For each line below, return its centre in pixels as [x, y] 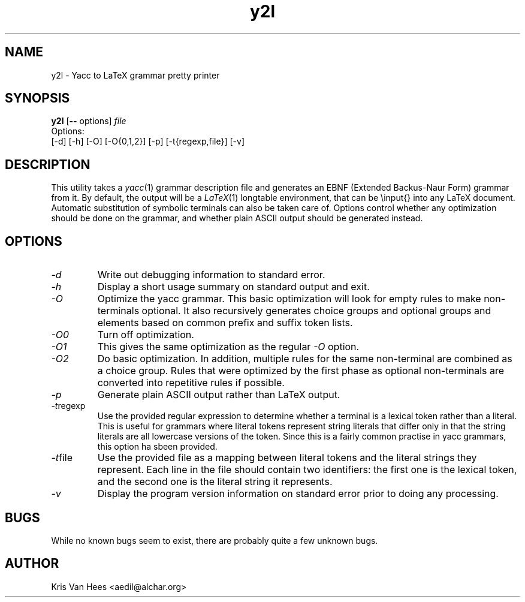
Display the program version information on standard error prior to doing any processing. [298, 494]
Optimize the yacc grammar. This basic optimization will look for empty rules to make [289, 299]
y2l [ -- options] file [89, 121]
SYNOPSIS [37, 98]
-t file [62, 458]
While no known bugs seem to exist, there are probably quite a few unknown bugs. [215, 540]
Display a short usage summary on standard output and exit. [233, 287]
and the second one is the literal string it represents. [215, 482]
